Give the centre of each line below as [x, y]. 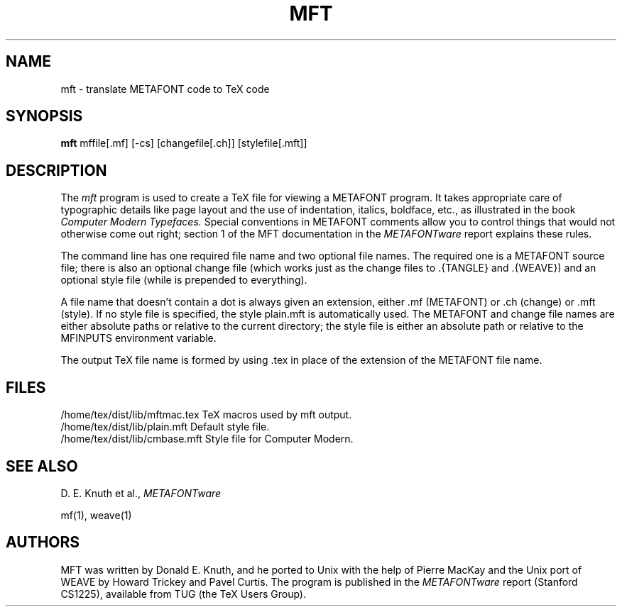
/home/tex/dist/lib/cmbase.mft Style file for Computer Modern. [207, 439]
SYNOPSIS [44, 116]
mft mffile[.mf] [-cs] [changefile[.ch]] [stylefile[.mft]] [184, 143]
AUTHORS [43, 543]
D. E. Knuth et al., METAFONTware [141, 493]
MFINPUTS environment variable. [138, 338]
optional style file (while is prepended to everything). [184, 280]
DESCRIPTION [56, 170]
